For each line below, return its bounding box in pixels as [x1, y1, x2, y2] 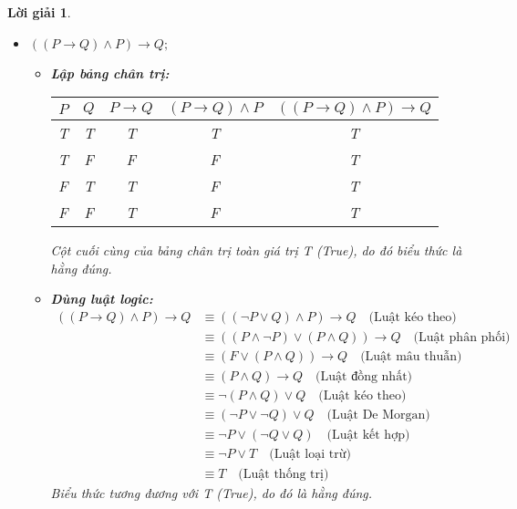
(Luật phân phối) [413, 331, 511, 345]
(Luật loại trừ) [269, 448, 351, 462]
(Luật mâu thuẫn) [360, 350, 462, 364]
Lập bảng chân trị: [50, 63, 170, 82]
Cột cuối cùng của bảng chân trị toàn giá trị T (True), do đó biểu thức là [50, 241, 462, 260]
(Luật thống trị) [238, 468, 329, 482]
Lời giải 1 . [7, 3, 71, 21]
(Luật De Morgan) [326, 409, 430, 422]
